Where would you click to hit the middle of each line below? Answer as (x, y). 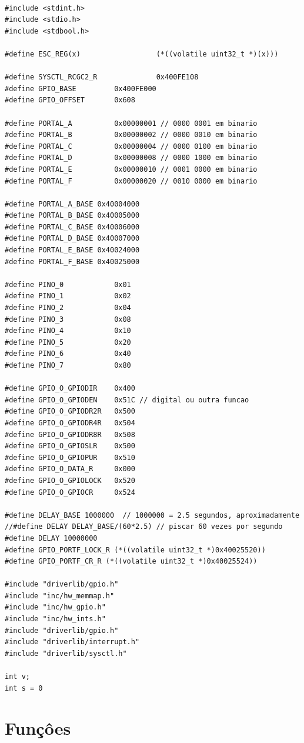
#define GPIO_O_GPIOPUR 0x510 (70, 457)
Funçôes (38, 728)
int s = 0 (24, 688)
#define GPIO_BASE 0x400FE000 (81, 89)
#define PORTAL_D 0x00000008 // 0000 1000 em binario (131, 158)
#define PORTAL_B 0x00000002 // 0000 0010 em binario (131, 135)
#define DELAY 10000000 (51, 538)
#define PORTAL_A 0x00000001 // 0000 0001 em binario (131, 123)
